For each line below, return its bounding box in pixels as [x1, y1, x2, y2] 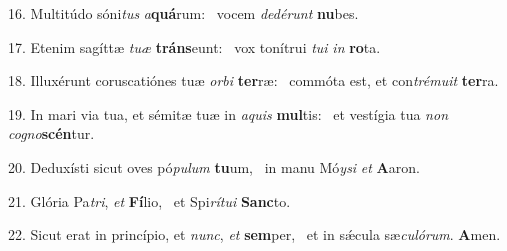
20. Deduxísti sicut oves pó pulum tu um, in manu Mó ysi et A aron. [8, 156, 420, 177]
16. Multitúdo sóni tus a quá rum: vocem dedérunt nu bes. [8, 3, 359, 23]
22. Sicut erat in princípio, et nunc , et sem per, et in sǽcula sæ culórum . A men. [8, 224, 501, 245]
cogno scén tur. [8, 123, 95, 144]
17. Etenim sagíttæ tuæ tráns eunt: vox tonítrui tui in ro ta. [8, 36, 381, 57]
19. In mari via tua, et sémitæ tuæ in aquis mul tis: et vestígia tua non [8, 103, 448, 124]
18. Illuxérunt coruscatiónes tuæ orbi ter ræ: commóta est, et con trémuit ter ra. [8, 70, 499, 91]
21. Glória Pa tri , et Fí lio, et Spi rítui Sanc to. [8, 190, 291, 211]
